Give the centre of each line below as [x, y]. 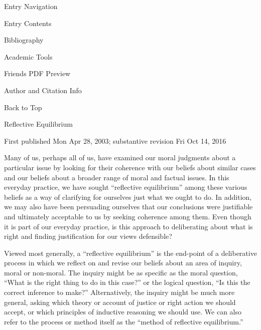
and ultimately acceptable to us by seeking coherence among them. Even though [128, 216]
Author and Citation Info [43, 90]
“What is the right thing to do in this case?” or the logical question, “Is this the [127, 282]
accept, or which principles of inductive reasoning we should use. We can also [123, 312]
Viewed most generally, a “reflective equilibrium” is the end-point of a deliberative [130, 253]
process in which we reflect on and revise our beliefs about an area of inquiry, [123, 263]
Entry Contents [28, 23]
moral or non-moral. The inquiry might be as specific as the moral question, [121, 272]
